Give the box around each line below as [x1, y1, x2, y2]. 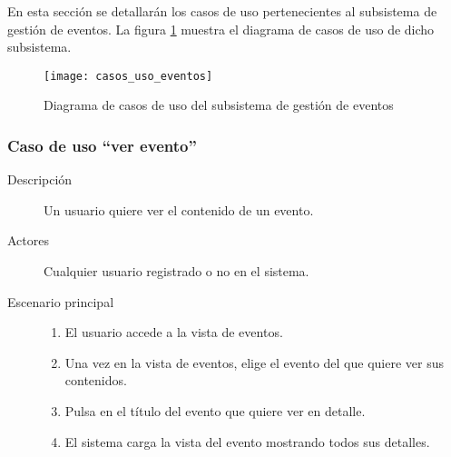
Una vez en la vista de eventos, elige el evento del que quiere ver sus [64, 353, 444, 372]
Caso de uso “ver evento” [7, 134, 197, 156]
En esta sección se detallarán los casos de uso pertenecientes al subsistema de [7, 2, 437, 20]
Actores [7, 231, 49, 250]
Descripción [7, 170, 73, 189]
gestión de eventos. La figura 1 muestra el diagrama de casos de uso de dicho [7, 19, 435, 38]
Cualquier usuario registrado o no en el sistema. [44, 262, 309, 281]
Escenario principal [7, 292, 114, 311]
